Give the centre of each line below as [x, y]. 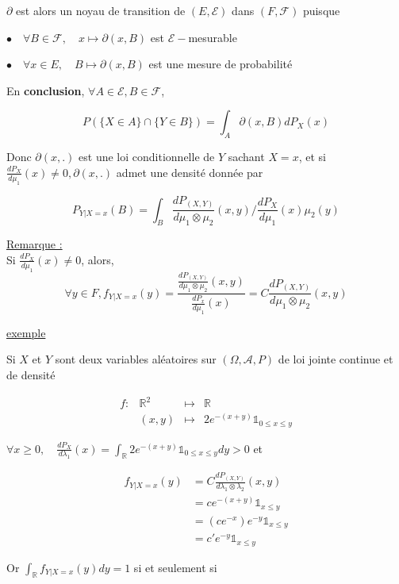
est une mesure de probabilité [221, 64]
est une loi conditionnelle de [147, 157]
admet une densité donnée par [190, 172]
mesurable [213, 37]
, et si [312, 157]
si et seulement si [175, 567]
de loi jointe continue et [336, 359]
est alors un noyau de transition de [101, 10]
